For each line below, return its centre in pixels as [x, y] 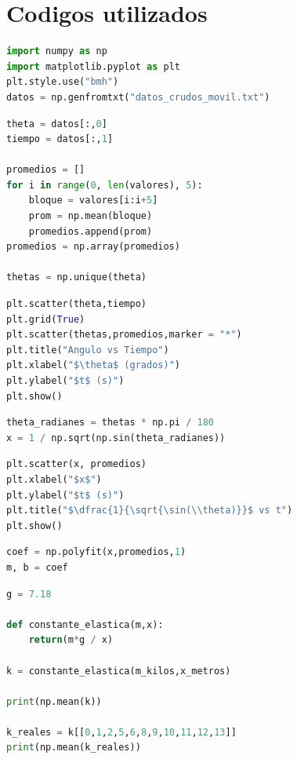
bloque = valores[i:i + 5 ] [93, 201]
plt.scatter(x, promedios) [76, 464]
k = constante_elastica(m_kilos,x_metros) [119, 671]
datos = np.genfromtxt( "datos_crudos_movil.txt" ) [138, 97]
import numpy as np [57, 51]
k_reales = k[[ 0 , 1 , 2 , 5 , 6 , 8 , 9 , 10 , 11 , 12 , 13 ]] [121, 732]
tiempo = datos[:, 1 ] [60, 139]
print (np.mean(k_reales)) [74, 748]
